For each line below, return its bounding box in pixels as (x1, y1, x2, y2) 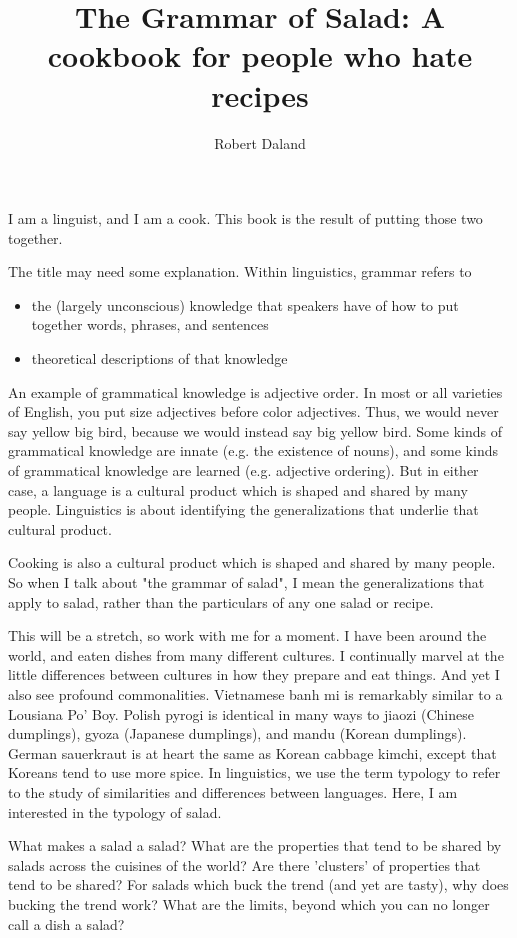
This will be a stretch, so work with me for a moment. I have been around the (8, 625, 487, 646)
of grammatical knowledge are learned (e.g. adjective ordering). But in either (8, 460, 479, 481)
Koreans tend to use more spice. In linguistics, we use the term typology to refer (8, 762, 501, 783)
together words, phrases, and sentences (31, 314, 269, 335)
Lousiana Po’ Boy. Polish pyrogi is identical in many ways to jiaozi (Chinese (8, 703, 474, 724)
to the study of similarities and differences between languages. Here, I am (8, 781, 458, 802)
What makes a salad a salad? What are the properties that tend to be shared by (8, 835, 502, 856)
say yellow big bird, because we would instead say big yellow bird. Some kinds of (8, 420, 502, 441)
